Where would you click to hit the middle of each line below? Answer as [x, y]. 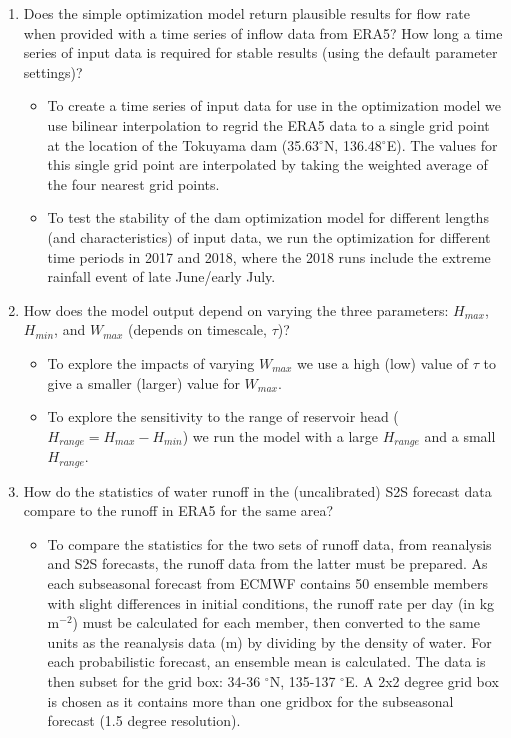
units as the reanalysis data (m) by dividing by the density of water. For [269, 641]
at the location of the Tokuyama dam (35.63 [183, 144]
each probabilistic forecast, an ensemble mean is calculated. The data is [266, 661]
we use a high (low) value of [382, 362]
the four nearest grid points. [133, 183]
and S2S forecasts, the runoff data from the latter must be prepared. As [267, 563]
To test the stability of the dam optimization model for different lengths [268, 217]
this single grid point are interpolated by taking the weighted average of [267, 164]
